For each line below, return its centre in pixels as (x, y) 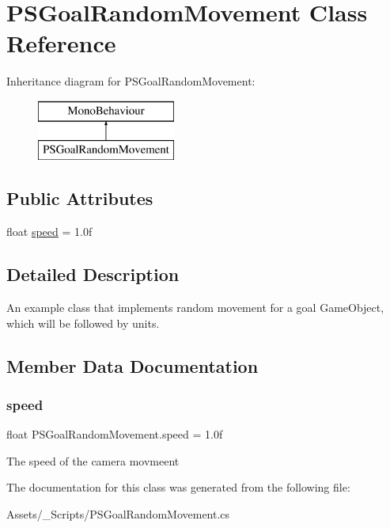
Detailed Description (93, 274)
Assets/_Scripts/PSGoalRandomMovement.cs (118, 514)
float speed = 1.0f (49, 232)
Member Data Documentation (133, 365)
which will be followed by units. (83, 323)
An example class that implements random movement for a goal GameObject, (195, 308)
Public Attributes (80, 198)
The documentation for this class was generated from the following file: (178, 487)
